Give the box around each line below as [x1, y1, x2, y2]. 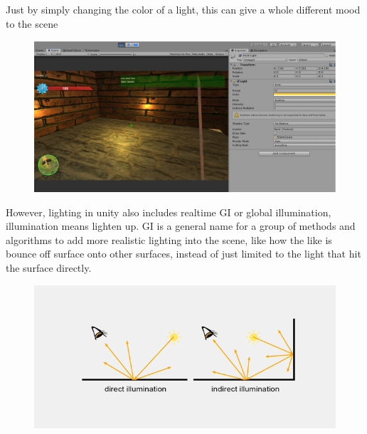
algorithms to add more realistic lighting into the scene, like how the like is [6, 232, 332, 247]
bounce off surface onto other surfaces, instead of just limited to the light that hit [6, 246, 361, 261]
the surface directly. [6, 260, 92, 275]
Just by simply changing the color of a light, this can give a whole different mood [6, 2, 361, 16]
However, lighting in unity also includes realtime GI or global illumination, [6, 204, 331, 219]
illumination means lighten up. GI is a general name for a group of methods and [6, 218, 356, 233]
